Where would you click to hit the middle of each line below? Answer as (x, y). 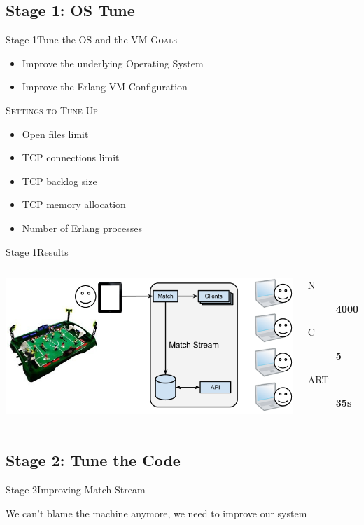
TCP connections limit (71, 157)
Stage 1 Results (37, 251)
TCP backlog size (59, 180)
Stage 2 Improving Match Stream (76, 489)
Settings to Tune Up (52, 110)
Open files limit (55, 134)
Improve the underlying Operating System (113, 63)
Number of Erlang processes (82, 227)
